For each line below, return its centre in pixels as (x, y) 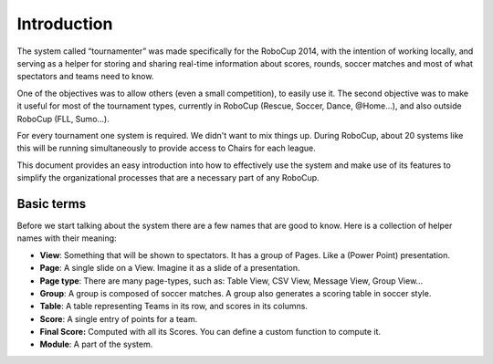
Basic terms (52, 204)
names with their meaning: (67, 238)
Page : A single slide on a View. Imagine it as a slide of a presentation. (170, 268)
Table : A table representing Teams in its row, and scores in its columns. (173, 307)
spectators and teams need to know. (85, 77)
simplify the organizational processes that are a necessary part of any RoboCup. (168, 178)
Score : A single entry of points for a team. (119, 318)
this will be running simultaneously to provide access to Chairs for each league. (166, 148)
